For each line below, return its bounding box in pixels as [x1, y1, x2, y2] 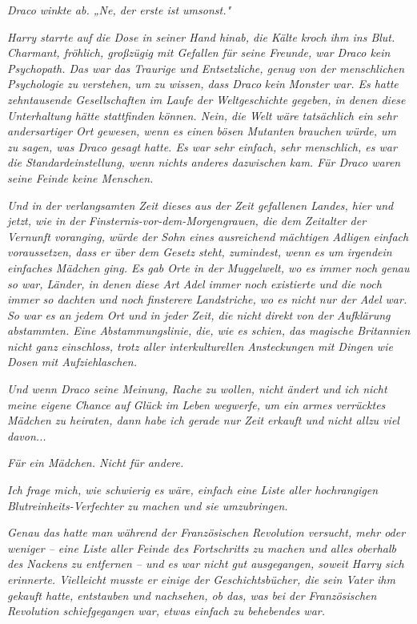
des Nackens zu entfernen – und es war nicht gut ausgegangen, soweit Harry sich [7, 555, 404, 572]
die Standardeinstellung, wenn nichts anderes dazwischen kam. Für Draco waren [7, 154, 401, 171]
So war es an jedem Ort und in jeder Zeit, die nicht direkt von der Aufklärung [7, 306, 391, 323]
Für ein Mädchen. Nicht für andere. [7, 454, 184, 471]
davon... [7, 427, 46, 444]
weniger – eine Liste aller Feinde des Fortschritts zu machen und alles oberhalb [7, 539, 396, 556]
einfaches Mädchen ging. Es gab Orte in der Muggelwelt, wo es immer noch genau [7, 259, 410, 276]
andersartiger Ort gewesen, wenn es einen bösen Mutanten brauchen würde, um [7, 123, 396, 139]
